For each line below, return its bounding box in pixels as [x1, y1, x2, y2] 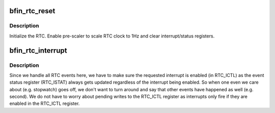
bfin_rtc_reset [9, 7, 56, 15]
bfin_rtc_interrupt [9, 46, 67, 55]
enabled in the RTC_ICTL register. [9, 100, 80, 106]
